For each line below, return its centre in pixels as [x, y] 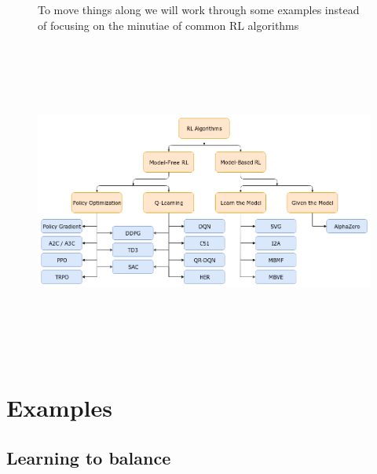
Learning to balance [89, 457]
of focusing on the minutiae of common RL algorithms [168, 25]
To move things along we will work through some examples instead [199, 9]
